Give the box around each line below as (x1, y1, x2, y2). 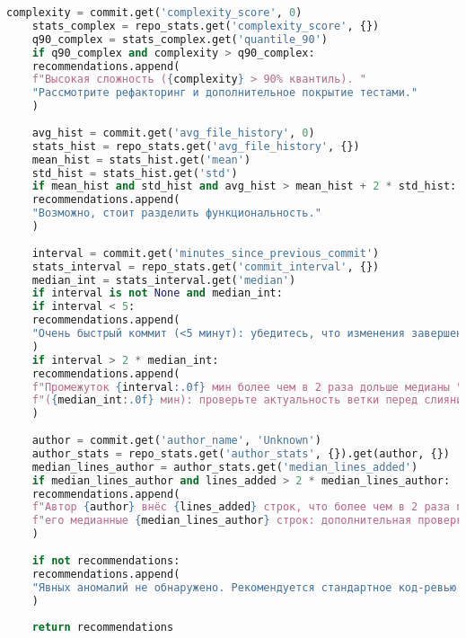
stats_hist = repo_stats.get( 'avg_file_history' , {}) (31, 139, 360, 153)
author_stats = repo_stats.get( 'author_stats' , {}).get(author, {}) (31, 447, 450, 460)
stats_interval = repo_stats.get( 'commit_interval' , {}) (31, 260, 380, 273)
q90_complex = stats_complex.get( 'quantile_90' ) (31, 32, 328, 46)
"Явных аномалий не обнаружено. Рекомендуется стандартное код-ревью (31, 580, 457, 594)
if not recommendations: (31, 554, 180, 567)
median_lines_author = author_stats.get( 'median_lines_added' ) (31, 460, 418, 474)
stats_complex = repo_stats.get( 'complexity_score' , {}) (31, 19, 380, 32)
